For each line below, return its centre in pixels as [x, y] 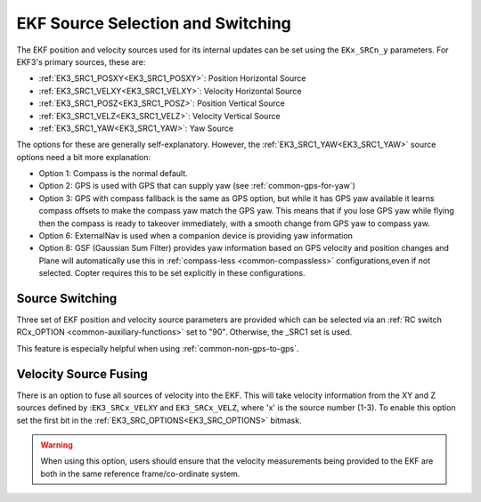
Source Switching [67, 299]
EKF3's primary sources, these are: [81, 61]
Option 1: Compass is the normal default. [114, 174]
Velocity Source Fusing [82, 374]
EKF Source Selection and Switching [154, 23]
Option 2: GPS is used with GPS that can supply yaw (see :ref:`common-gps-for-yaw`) [197, 186]
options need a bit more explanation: [84, 157]
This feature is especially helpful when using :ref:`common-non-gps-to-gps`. [158, 348]
